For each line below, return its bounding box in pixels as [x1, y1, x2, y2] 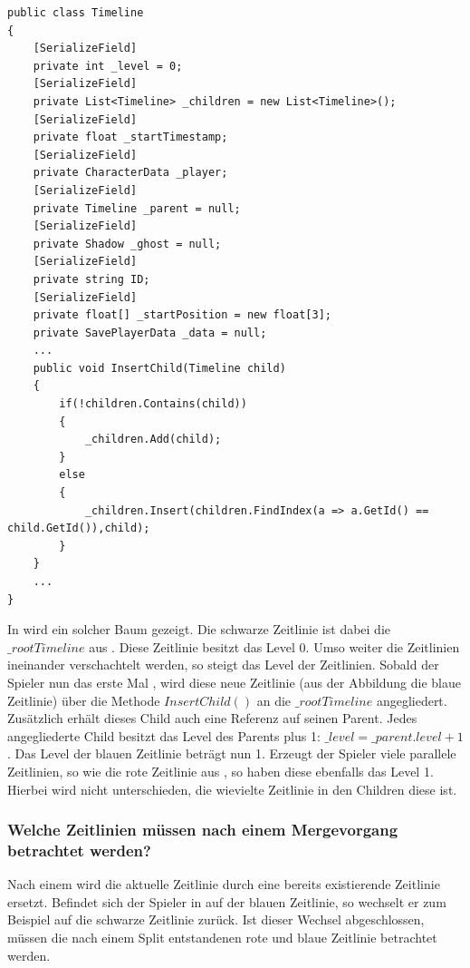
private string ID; [33, 272, 150, 286]
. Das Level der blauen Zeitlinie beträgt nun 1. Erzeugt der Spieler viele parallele [7, 744, 456, 763]
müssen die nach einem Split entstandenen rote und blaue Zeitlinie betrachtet [7, 928, 437, 947]
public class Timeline [7, 6, 144, 19]
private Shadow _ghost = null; [33, 237, 222, 250]
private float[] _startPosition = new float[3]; [33, 308, 331, 322]
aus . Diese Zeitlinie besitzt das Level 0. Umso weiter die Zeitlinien [89, 637, 460, 656]
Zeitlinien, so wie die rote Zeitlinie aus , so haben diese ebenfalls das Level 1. [7, 761, 434, 780]
